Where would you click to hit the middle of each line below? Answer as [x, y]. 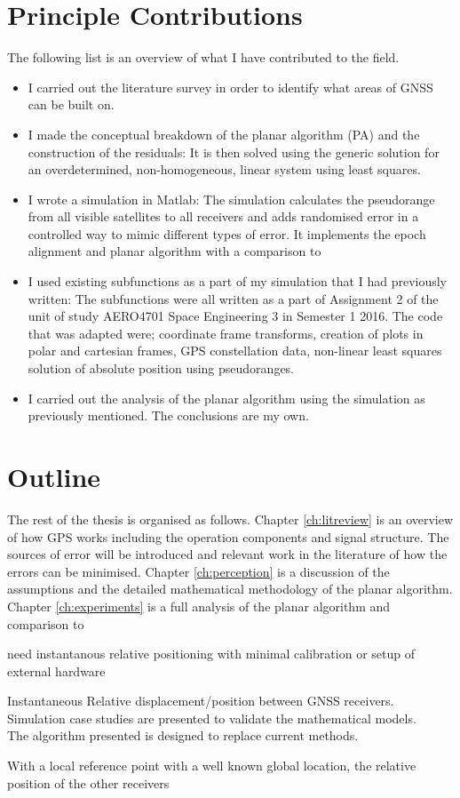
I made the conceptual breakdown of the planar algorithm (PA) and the [224, 134]
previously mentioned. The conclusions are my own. [168, 415]
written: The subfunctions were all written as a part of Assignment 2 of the [233, 298]
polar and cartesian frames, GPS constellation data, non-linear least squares [235, 351]
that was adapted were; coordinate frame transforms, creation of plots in [226, 333]
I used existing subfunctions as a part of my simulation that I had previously [237, 281]
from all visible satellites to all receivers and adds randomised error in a [223, 216]
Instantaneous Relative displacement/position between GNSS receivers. [201, 701]
